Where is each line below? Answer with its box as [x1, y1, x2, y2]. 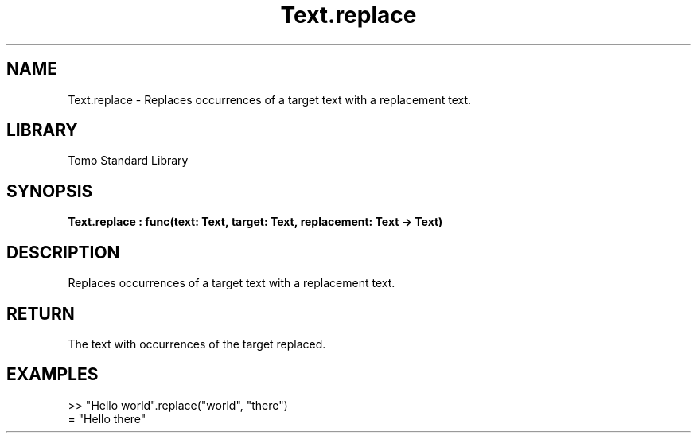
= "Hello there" [68, 411, 146, 425]
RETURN [6, 303, 75, 324]
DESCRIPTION [6, 242, 120, 262]
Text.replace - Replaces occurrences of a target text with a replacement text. [68, 92, 472, 107]
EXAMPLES [6, 364, 99, 385]
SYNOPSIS [6, 181, 93, 201]
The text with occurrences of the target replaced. [68, 336, 326, 351]
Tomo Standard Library [68, 153, 189, 168]
